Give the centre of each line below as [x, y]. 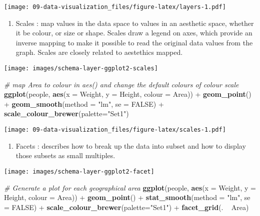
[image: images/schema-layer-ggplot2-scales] [81, 69]
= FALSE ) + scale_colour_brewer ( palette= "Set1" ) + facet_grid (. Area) [126, 207]
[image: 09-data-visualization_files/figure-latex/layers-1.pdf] [115, 7]
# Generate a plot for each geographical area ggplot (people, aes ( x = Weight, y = [130, 187]
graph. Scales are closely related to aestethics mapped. [99, 52]
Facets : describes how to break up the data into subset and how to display [131, 145]
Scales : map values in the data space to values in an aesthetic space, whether [135, 23]
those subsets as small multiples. [65, 155]
